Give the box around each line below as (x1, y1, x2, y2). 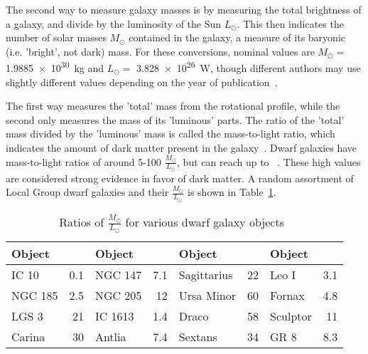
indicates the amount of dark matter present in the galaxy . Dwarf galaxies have (6, 140, 357, 155)
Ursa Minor (178, 286, 237, 303)
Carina (11, 328, 45, 345)
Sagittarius (178, 266, 233, 283)
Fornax (270, 286, 305, 303)
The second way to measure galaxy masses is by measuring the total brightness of (6, 2, 362, 16)
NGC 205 (94, 286, 142, 303)
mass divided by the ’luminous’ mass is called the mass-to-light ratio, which (6, 126, 335, 141)
